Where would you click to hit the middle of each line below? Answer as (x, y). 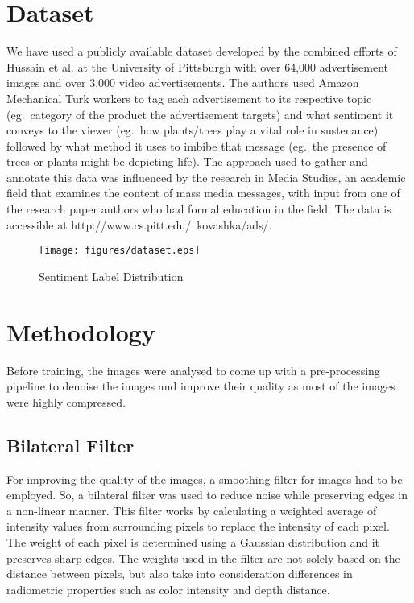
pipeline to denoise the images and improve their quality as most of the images (201, 386)
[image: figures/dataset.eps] (120, 251)
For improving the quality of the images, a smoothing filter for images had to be (205, 479)
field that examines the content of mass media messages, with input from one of (203, 193)
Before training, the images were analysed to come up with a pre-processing (193, 370)
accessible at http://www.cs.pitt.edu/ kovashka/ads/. (139, 224)
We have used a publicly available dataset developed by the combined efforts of (202, 51)
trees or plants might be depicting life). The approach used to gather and (187, 161)
